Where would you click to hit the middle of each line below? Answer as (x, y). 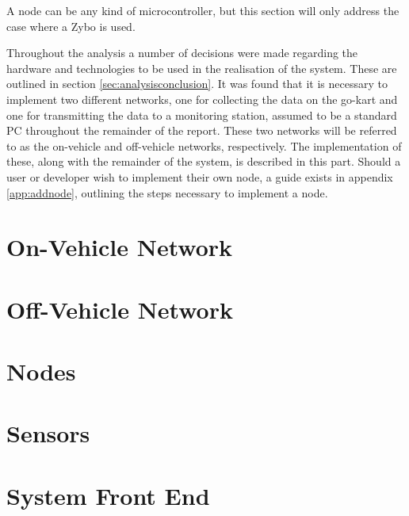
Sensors (48, 433)
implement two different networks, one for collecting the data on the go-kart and (202, 99)
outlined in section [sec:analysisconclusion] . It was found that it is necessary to (197, 84)
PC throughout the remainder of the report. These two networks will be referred (202, 130)
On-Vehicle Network (120, 247)
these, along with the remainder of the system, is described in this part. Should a (204, 161)
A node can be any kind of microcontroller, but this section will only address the (203, 10)
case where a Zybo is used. (71, 26)
